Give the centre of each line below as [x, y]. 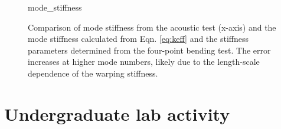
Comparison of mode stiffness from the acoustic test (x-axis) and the [152, 27]
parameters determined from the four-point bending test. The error [149, 50]
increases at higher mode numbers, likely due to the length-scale [144, 62]
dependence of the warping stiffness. [93, 73]
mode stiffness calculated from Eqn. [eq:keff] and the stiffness [138, 39]
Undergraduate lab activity [117, 113]
